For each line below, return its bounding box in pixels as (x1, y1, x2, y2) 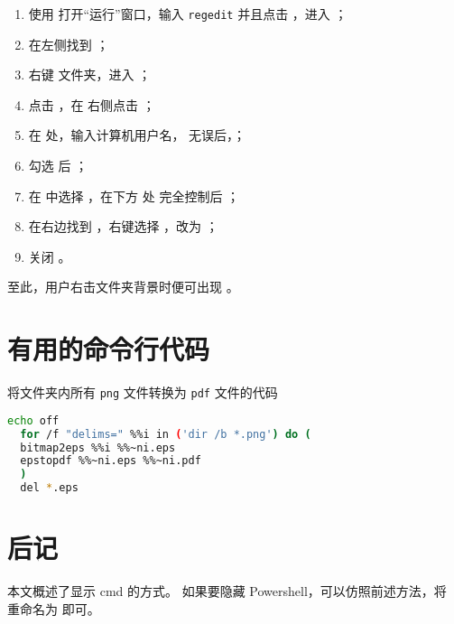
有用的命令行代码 (7, 331, 210, 368)
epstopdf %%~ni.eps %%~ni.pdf (20, 454, 201, 468)
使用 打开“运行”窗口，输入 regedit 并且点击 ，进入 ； (28, 5, 347, 23)
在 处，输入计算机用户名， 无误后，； (28, 126, 246, 144)
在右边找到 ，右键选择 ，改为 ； (28, 217, 218, 236)
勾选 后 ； (28, 156, 88, 175)
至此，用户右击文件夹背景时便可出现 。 (7, 277, 239, 296)
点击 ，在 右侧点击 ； (28, 95, 155, 114)
